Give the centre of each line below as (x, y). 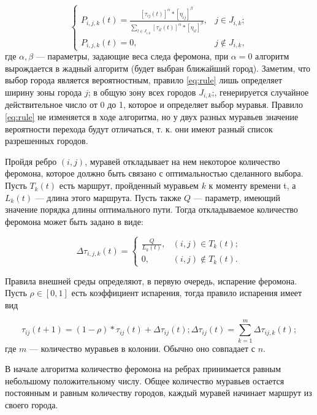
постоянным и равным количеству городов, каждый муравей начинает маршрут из (158, 393)
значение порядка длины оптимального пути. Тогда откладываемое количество (151, 209)
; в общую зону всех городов (142, 92)
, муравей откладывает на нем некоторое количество (182, 161)
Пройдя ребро (31, 161)
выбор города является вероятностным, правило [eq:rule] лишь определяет (144, 80)
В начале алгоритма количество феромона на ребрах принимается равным (143, 369)
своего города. (32, 404)
